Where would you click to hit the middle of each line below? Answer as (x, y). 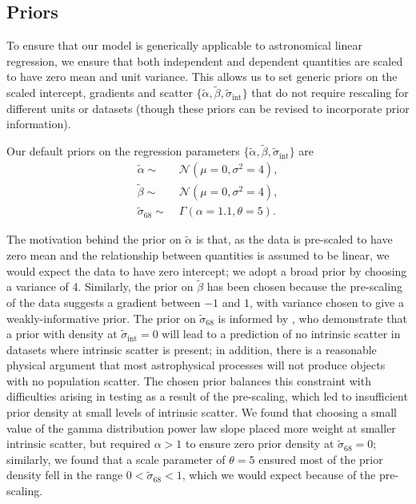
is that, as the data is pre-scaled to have (294, 239)
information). (39, 124)
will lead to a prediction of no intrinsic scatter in (281, 334)
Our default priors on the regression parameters (123, 151)
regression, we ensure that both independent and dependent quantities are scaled (205, 60)
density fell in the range (65, 475)
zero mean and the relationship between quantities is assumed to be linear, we (198, 254)
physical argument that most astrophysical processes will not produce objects (196, 365)
